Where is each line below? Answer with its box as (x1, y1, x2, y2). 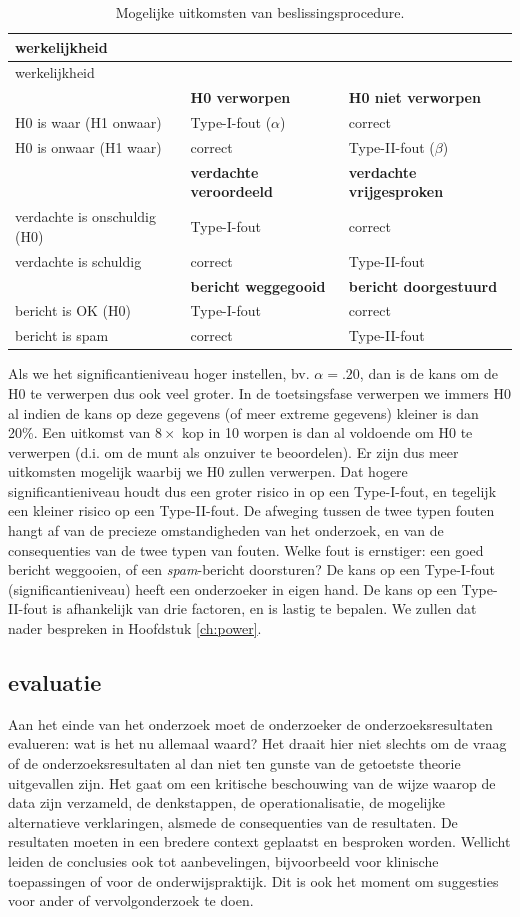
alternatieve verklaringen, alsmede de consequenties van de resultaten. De (8, 811, 458, 832)
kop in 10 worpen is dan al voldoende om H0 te (182, 422, 473, 443)
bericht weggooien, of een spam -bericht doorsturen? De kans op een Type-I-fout (8, 559, 496, 580)
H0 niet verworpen (348, 87, 481, 108)
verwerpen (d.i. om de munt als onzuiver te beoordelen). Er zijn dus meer (8, 441, 459, 462)
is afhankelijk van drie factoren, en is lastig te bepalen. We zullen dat (52, 598, 477, 619)
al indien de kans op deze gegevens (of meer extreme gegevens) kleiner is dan (8, 402, 479, 423)
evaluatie (8, 667, 102, 698)
